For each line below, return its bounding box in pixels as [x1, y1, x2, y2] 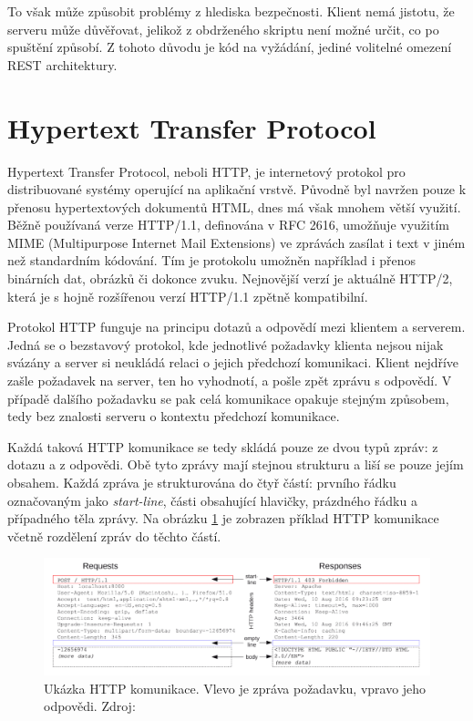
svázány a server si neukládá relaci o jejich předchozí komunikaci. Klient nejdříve [7, 353, 459, 372]
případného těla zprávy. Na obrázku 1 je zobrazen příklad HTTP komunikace [7, 509, 439, 528]
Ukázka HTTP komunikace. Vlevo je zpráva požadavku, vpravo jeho [44, 678, 427, 697]
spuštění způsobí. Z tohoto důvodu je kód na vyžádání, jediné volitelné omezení [7, 37, 452, 57]
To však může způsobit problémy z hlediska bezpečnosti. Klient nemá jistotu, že [7, 2, 455, 20]
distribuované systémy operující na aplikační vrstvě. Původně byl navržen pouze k [7, 180, 467, 199]
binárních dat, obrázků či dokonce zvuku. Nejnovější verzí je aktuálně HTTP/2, [7, 269, 453, 288]
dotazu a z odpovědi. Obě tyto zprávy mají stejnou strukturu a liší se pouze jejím [7, 455, 464, 474]
